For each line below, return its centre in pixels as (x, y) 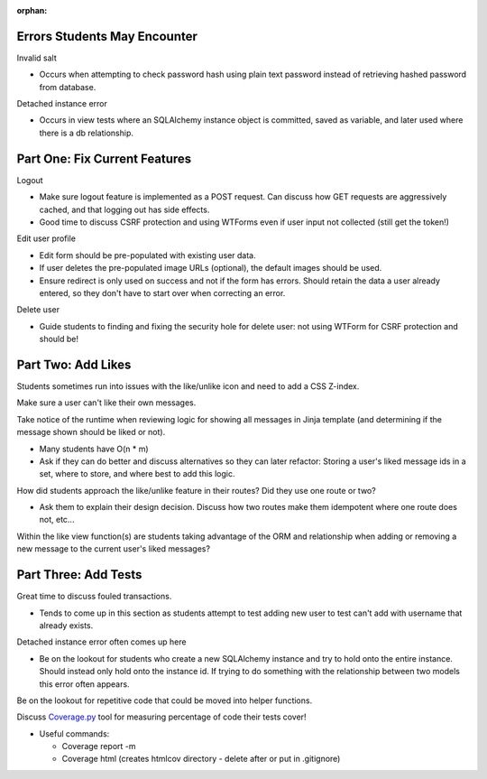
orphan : (32, 10)
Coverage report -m (99, 747)
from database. (68, 87)
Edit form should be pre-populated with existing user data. (147, 255)
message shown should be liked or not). (91, 432)
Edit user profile (46, 238)
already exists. (66, 625)
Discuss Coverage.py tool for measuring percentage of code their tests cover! (161, 717)
